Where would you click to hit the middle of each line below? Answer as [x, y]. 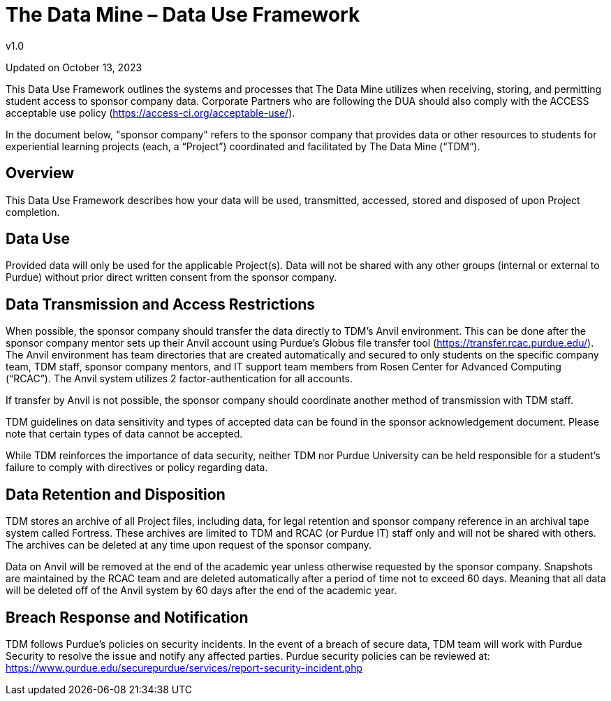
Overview [40, 173]
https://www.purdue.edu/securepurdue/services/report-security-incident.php [184, 667]
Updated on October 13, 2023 [74, 67]
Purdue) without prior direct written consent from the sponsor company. [171, 277]
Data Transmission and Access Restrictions [161, 304]
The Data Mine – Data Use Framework [183, 15]
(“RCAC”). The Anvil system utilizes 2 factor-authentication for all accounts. [179, 379]
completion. [33, 212]
